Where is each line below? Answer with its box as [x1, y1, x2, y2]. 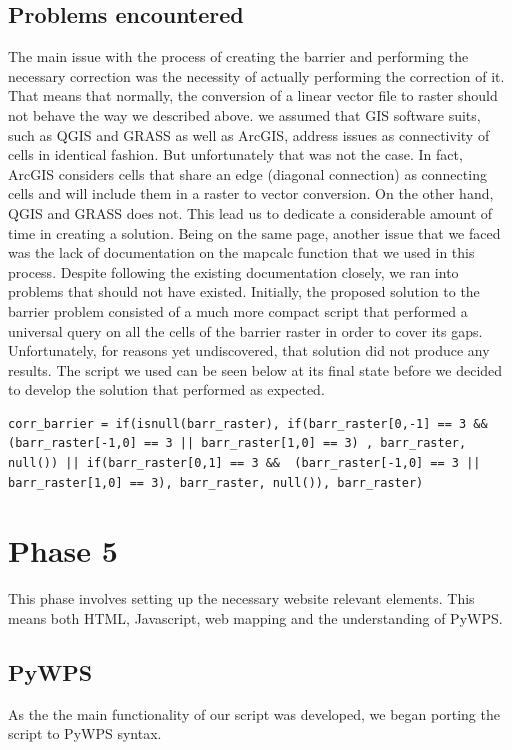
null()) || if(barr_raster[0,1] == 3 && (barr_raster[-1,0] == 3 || [8, 456, 481, 471]
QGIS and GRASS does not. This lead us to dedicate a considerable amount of [8, 202, 493, 223]
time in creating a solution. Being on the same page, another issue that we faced [8, 222, 501, 243]
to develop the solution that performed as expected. [8, 379, 325, 400]
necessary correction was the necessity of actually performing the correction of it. [8, 65, 505, 86]
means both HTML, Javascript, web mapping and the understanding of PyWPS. [8, 607, 503, 628]
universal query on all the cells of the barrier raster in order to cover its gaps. [8, 320, 483, 341]
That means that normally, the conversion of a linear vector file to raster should [8, 85, 498, 106]
